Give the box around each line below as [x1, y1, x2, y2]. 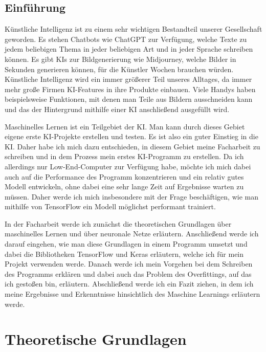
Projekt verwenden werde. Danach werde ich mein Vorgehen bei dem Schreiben [5, 258, 253, 269]
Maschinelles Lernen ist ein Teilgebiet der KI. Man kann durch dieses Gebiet [5, 121, 245, 131]
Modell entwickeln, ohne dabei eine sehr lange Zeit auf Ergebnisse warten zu [5, 181, 244, 192]
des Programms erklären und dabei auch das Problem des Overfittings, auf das [5, 268, 252, 279]
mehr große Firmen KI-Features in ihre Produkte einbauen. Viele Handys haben [5, 83, 256, 94]
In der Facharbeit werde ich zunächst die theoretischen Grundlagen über [5, 218, 232, 229]
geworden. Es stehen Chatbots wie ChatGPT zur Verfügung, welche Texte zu [5, 33, 247, 44]
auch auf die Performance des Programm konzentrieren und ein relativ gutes [5, 171, 244, 182]
